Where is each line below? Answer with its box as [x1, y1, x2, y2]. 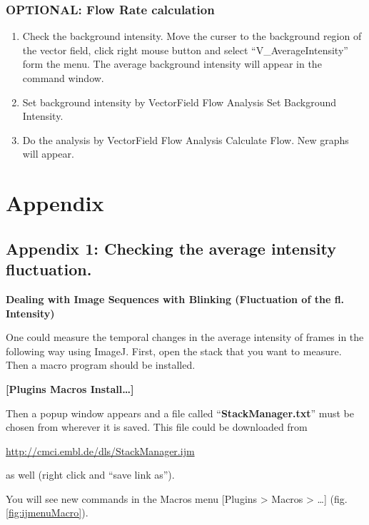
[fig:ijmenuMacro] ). [6, 505, 89, 520]
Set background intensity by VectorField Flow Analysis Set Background [22, 94, 337, 109]
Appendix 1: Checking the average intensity [6, 237, 336, 259]
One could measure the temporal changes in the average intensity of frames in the [6, 330, 364, 345]
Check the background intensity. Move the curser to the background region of [22, 29, 362, 44]
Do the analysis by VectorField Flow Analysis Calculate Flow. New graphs [22, 132, 349, 147]
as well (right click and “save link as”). [6, 467, 175, 482]
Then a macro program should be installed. [6, 357, 196, 372]
